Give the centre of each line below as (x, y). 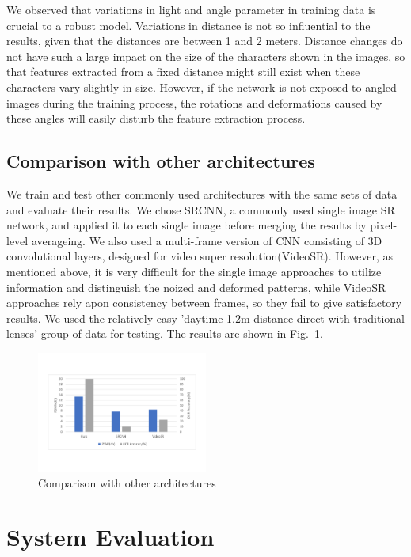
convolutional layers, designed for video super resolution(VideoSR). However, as (200, 256)
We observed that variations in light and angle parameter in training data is (191, 9)
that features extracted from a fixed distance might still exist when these (183, 72)
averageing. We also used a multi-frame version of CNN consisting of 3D (207, 240)
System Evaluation (110, 537)
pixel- (384, 225)
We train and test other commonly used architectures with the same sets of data (202, 193)
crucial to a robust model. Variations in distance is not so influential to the (188, 25)
